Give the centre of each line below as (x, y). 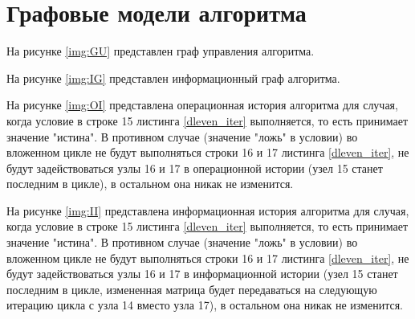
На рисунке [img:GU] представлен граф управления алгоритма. (161, 51)
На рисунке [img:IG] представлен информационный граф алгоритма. (173, 78)
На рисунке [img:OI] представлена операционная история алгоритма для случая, (202, 105)
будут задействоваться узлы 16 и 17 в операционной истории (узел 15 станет (195, 168)
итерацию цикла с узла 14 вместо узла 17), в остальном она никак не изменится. (205, 305)
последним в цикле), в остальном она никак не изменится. (150, 184)
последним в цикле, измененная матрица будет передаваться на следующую (192, 289)
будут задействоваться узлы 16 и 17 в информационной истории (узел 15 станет (202, 274)
